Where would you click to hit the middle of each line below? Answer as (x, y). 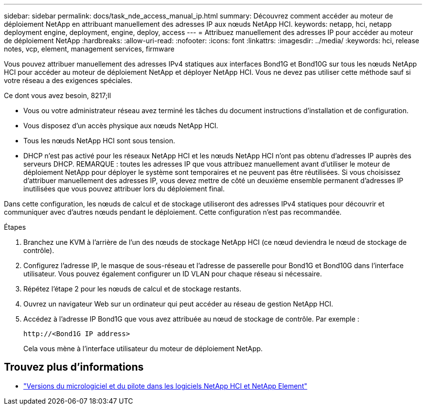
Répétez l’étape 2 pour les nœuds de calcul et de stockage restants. (133, 289)
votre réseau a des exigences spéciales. (68, 80)
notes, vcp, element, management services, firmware (89, 49)
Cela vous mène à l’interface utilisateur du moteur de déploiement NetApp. (143, 349)
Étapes (15, 227)
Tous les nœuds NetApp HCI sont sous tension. (99, 141)
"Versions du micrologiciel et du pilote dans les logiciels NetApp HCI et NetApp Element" (165, 386)
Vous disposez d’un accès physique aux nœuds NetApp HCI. (121, 126)
